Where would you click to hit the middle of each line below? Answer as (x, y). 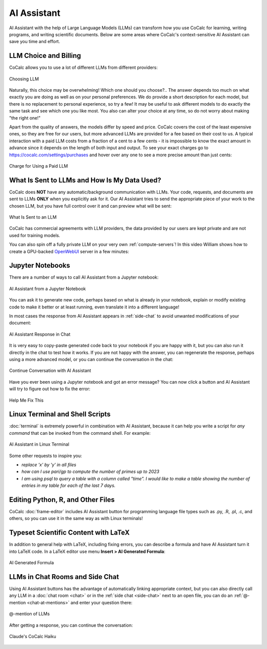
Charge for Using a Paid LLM (39, 166)
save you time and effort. (35, 42)
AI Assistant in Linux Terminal (39, 444)
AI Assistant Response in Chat (40, 334)
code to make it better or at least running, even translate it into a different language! (94, 307)
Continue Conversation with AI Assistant (50, 371)
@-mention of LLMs (29, 614)
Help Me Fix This (26, 400)
